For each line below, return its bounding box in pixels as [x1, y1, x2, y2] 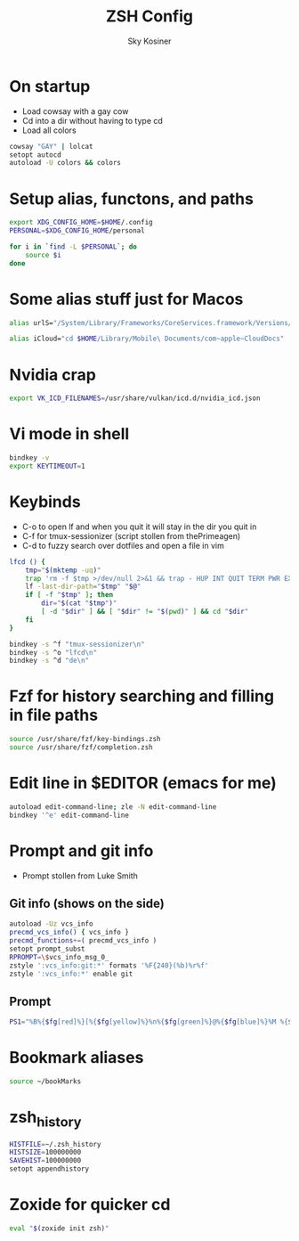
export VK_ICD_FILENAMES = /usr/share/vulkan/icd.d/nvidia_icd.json [9, 394, 261, 403]
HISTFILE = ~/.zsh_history [9, 1139, 101, 1148]
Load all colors [21, 125, 77, 135]
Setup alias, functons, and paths [9, 189, 254, 208]
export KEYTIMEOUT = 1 [9, 461, 86, 470]
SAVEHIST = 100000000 [9, 1156, 82, 1165]
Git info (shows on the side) [9, 895, 165, 910]
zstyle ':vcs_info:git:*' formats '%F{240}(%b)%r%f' [9, 960, 209, 970]
